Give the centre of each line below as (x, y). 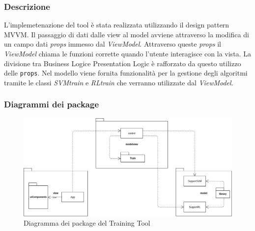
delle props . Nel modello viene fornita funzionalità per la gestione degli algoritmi (126, 73)
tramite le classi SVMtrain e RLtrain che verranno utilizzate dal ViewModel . (119, 82)
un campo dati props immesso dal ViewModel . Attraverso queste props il (113, 44)
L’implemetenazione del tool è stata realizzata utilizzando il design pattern (117, 25)
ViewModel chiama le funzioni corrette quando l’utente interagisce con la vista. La (127, 53)
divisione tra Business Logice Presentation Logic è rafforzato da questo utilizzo (123, 63)
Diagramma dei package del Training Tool (87, 223)
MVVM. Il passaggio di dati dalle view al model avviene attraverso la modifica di (127, 34)
